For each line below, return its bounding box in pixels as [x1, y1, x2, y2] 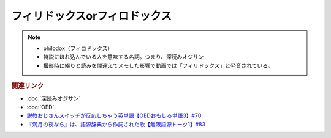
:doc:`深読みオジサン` [26, 95, 81, 102]
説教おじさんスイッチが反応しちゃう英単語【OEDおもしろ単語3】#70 [26, 112, 202, 119]
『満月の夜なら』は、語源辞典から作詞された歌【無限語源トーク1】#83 [26, 120, 205, 128]
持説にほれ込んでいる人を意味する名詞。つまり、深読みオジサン [43, 53, 204, 60]
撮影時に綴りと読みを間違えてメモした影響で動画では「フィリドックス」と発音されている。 [43, 62, 274, 69]
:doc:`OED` [26, 103, 55, 111]
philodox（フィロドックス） [43, 45, 113, 52]
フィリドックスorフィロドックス [11, 9, 172, 23]
